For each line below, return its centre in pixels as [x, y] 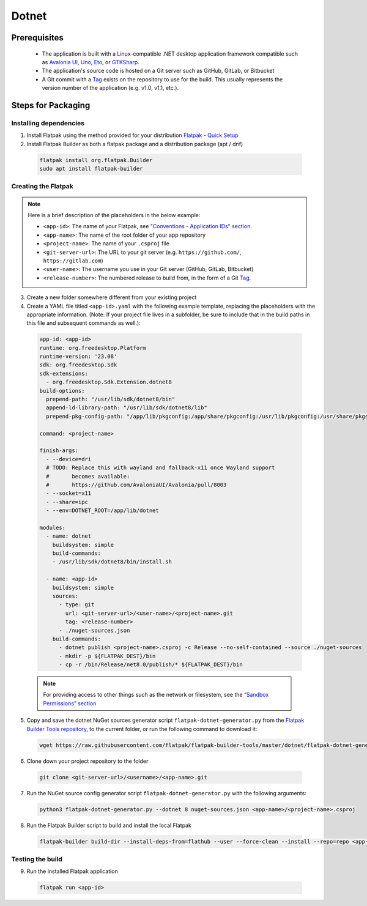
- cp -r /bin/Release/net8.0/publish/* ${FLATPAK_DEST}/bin [151, 665]
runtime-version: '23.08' [78, 357]
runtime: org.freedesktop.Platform [93, 348]
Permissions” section [70, 703]
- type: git [77, 605]
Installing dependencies [48, 123]
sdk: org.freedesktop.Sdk [78, 365]
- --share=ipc [67, 502]
